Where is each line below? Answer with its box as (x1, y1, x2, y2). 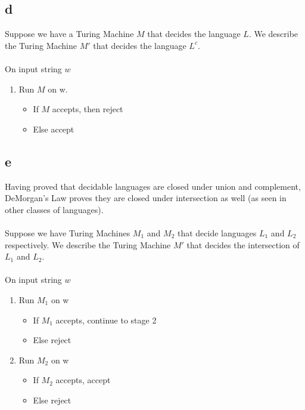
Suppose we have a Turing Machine (5, 27, 134, 40)
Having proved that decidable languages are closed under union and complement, (5, 180, 301, 192)
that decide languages (177, 226, 257, 239)
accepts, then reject (52, 103, 123, 115)
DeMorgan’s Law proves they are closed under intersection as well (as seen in (5, 192, 287, 204)
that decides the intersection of (186, 238, 300, 251)
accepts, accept (55, 374, 111, 386)
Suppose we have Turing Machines (5, 226, 130, 239)
